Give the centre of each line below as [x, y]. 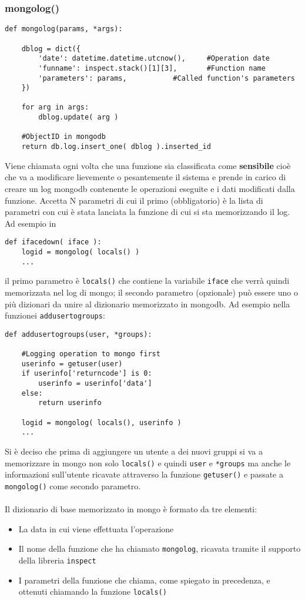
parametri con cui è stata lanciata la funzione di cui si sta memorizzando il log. [148, 212]
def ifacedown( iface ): [53, 242]
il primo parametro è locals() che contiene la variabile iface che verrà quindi [147, 281]
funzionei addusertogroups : [55, 315]
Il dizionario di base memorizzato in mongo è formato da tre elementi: [131, 509]
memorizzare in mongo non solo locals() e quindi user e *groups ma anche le [148, 463]
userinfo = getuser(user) [72, 364]
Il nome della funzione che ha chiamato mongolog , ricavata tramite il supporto [160, 548]
